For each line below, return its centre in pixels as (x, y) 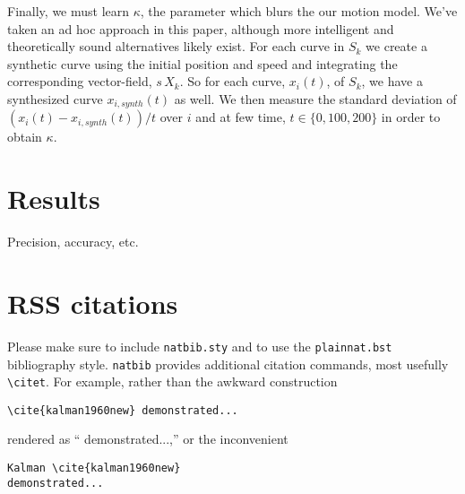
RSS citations (93, 303)
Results (54, 199)
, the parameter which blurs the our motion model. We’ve (299, 11)
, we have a (392, 81)
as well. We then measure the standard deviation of (315, 98)
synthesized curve (55, 98)
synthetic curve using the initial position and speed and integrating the (202, 63)
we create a (396, 46)
